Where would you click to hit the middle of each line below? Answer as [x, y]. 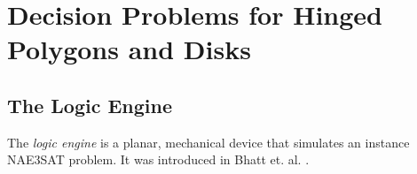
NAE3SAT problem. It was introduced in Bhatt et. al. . [158, 159]
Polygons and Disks [129, 49]
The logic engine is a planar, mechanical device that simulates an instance [208, 142]
